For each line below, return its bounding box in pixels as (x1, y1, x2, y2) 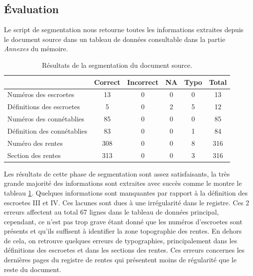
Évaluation (4, 1, 59, 17)
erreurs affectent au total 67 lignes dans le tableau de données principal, (4, 207, 219, 217)
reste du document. (4, 264, 61, 274)
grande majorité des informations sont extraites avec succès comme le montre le (4, 178, 242, 188)
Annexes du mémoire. (4, 43, 68, 54)
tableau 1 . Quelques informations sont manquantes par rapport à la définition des (4, 187, 248, 197)
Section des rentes (7, 150, 61, 160)
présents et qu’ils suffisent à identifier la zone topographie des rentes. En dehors (4, 226, 242, 236)
